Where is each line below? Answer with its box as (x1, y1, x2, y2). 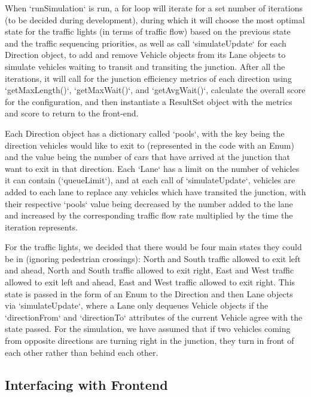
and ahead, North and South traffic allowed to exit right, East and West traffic (5, 264, 294, 276)
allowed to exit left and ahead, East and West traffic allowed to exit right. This (5, 276, 295, 288)
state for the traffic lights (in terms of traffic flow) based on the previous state (5, 25, 291, 38)
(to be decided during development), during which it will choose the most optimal (5, 13, 305, 26)
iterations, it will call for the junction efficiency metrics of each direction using (5, 72, 292, 84)
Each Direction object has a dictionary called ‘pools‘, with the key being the (5, 127, 285, 139)
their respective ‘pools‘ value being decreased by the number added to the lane (5, 197, 293, 210)
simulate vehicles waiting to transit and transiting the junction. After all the (5, 60, 285, 72)
